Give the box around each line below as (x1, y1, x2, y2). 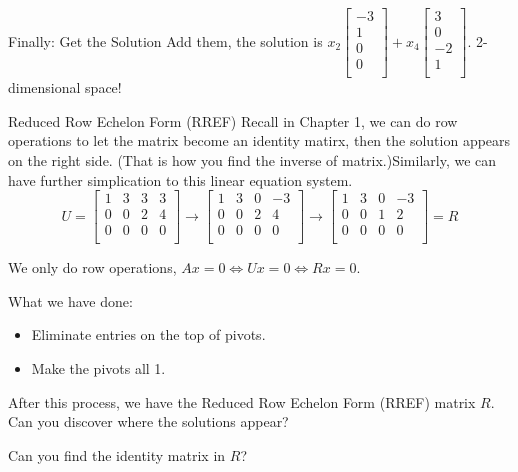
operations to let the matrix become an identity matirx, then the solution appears (8, 130, 511, 151)
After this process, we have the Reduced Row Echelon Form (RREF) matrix (8, 391, 476, 412)
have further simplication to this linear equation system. (8, 169, 353, 190)
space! (85, 77, 122, 98)
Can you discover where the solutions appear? (8, 411, 289, 432)
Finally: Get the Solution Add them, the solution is (8, 30, 323, 51)
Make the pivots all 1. (31, 358, 166, 379)
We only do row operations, (8, 257, 177, 278)
